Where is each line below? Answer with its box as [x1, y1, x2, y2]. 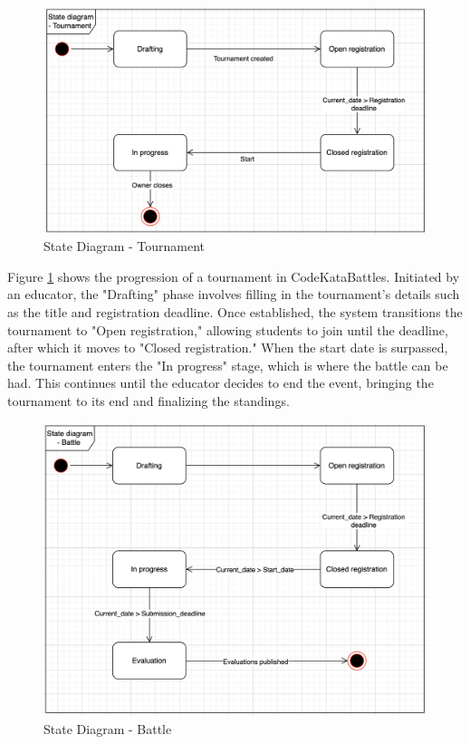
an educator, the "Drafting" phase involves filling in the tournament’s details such [7, 285, 460, 304]
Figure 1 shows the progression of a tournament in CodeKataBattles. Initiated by [7, 266, 460, 285]
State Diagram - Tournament [43, 237, 205, 256]
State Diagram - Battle [43, 719, 172, 738]
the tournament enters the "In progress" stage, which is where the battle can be [7, 355, 448, 374]
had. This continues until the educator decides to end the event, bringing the [7, 373, 434, 392]
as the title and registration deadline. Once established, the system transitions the [7, 303, 463, 322]
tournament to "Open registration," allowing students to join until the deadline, [7, 320, 448, 339]
